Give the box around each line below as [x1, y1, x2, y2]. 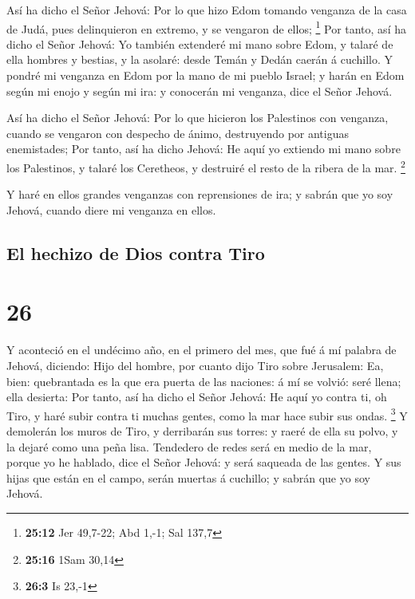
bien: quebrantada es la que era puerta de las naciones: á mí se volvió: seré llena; [6, 372, 401, 389]
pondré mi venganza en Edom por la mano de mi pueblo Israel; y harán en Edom [6, 67, 405, 84]
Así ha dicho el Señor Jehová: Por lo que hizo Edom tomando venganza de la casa [6, 2, 407, 18]
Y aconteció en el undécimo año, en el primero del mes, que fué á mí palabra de [6, 341, 397, 358]
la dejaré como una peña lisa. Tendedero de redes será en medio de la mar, [6, 438, 372, 455]
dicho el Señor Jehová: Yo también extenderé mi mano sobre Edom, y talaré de [6, 35, 393, 52]
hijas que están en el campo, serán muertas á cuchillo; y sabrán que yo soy [6, 469, 370, 486]
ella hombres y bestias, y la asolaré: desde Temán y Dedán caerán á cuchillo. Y [6, 51, 393, 68]
